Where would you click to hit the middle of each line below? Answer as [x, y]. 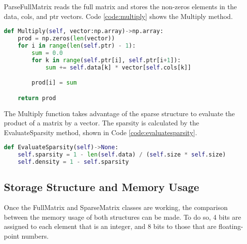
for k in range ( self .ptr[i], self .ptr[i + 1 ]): [106, 60]
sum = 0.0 [47, 53]
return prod [37, 98]
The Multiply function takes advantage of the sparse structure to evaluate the [119, 113]
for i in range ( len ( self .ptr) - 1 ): [77, 45]
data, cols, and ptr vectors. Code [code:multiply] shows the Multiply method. [118, 16]
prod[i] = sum [54, 83]
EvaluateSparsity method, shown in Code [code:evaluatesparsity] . [100, 132]
